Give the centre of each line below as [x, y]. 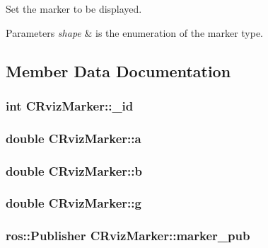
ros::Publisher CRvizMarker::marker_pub [128, 236]
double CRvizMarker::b [74, 170]
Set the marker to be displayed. [74, 9]
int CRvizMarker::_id [70, 105]
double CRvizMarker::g [74, 203]
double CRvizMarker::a [74, 138]
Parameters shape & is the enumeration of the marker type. [135, 32]
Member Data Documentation [118, 71]
